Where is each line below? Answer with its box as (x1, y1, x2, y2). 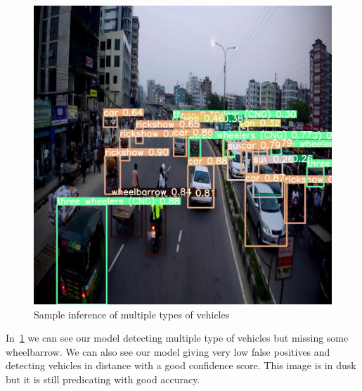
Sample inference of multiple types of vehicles (34, 306, 230, 321)
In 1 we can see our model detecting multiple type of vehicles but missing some (6, 330, 349, 345)
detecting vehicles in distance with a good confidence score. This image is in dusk (6, 358, 356, 373)
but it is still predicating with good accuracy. (6, 371, 200, 386)
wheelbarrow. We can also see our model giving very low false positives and (6, 344, 330, 359)
